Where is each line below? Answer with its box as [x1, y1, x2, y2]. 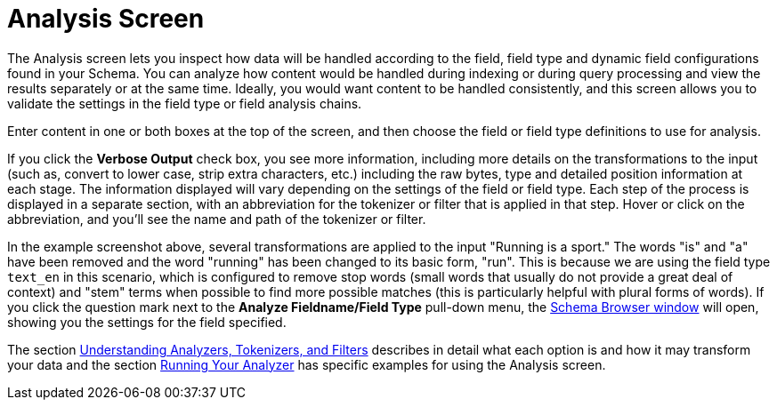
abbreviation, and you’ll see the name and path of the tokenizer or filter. [7, 211, 426, 227]
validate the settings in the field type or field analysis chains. [7, 95, 362, 111]
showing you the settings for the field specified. [7, 314, 287, 330]
